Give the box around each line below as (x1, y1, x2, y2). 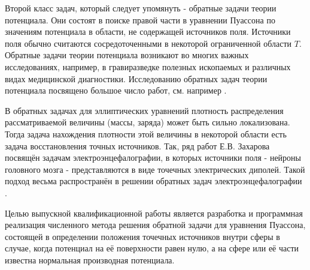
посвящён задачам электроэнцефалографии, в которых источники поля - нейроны (5, 151, 301, 164)
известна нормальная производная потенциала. (5, 253, 175, 266)
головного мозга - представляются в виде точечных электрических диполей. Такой (5, 163, 305, 175)
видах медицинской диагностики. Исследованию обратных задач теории (5, 72, 268, 85)
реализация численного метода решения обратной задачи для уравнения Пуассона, (5, 218, 306, 231)
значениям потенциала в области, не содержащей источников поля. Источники (5, 25, 291, 38)
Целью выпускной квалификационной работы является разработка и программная (5, 206, 303, 219)
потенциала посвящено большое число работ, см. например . (5, 84, 227, 97)
